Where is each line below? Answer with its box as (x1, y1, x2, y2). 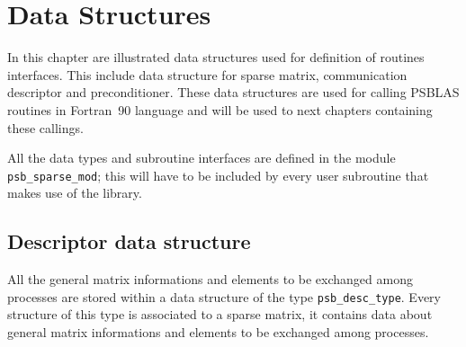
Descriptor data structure (7, 227, 251, 255)
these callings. (7, 118, 84, 137)
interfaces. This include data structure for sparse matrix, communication (7, 65, 408, 84)
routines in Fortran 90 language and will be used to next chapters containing (7, 100, 433, 119)
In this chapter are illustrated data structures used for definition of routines (7, 48, 425, 67)
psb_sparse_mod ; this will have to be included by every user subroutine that (7, 165, 429, 184)
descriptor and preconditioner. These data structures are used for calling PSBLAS (7, 83, 460, 102)
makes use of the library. (7, 183, 142, 202)
